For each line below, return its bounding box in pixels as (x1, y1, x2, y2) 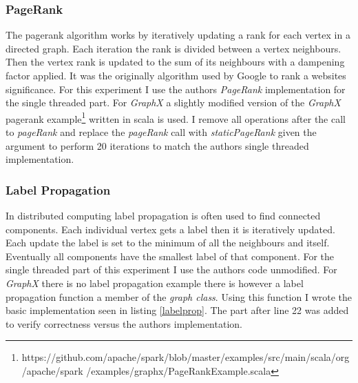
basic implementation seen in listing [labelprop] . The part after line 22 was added (6, 303, 349, 317)
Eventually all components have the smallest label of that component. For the (6, 248, 335, 263)
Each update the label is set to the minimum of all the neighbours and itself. (6, 235, 330, 250)
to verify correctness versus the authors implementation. (6, 316, 242, 331)
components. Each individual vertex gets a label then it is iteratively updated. (6, 222, 335, 236)
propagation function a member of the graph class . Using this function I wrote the (6, 289, 352, 304)
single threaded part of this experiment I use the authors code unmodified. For (6, 262, 337, 277)
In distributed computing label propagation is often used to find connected (6, 208, 321, 223)
